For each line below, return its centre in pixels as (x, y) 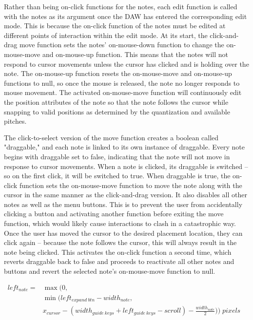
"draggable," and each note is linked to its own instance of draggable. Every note (125, 147)
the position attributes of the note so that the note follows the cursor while (116, 102)
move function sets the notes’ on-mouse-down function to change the (122, 45)
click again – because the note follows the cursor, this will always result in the (120, 242)
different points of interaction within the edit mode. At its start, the (106, 35)
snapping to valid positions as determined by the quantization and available (117, 111)
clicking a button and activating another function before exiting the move (114, 214)
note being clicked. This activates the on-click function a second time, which (118, 252)
